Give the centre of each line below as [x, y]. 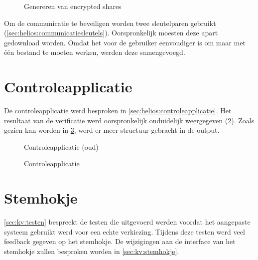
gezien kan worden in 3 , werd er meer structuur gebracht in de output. [112, 130]
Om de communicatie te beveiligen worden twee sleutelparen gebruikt [110, 23]
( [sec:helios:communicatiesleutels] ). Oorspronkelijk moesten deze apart [111, 33]
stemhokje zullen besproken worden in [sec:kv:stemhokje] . [92, 251]
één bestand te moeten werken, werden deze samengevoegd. [95, 52]
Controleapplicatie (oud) [61, 146]
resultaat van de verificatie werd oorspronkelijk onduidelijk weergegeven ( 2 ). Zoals [129, 120]
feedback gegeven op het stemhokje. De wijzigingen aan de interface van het [120, 241]
